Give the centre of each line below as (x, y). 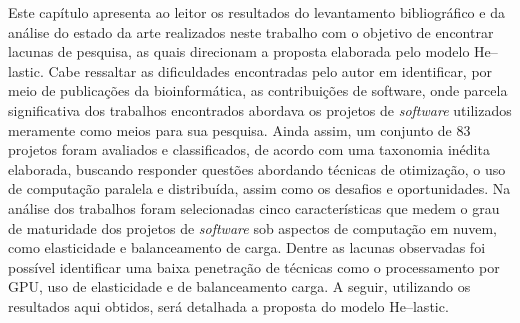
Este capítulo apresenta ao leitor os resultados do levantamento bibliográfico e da (256, 12)
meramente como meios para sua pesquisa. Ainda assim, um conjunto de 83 (239, 129)
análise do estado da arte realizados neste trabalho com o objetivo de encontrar (251, 31)
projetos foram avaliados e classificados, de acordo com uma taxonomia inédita (249, 149)
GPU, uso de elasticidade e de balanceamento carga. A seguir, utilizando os (239, 286)
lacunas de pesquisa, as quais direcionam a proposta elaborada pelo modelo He (249, 51)
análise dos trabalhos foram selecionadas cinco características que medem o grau (254, 207)
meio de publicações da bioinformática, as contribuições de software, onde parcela (258, 90)
